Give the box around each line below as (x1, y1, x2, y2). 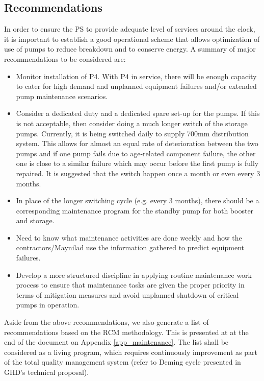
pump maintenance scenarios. (16, 90, 108, 101)
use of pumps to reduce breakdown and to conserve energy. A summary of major (4, 43, 256, 54)
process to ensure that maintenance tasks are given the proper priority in (16, 279, 245, 290)
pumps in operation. (16, 299, 80, 310)
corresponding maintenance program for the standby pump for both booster (16, 205, 254, 216)
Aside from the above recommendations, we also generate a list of (4, 317, 209, 327)
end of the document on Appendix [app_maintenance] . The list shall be (4, 337, 229, 347)
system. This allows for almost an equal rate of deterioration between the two (16, 138, 258, 149)
